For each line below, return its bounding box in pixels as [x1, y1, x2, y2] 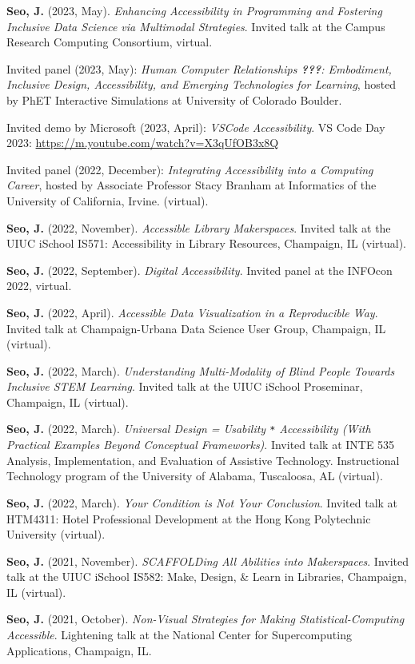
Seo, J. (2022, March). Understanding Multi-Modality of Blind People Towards [6, 362, 395, 379]
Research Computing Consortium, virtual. [6, 34, 213, 50]
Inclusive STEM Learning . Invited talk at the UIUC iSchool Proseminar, [6, 378, 363, 395]
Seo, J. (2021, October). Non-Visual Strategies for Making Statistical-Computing [6, 610, 405, 627]
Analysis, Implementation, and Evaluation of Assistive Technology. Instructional [6, 451, 400, 468]
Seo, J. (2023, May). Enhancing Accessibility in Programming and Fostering [6, 2, 382, 18]
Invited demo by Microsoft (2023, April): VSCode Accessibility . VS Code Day [6, 118, 385, 135]
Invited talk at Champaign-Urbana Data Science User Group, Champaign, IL [6, 320, 386, 336]
